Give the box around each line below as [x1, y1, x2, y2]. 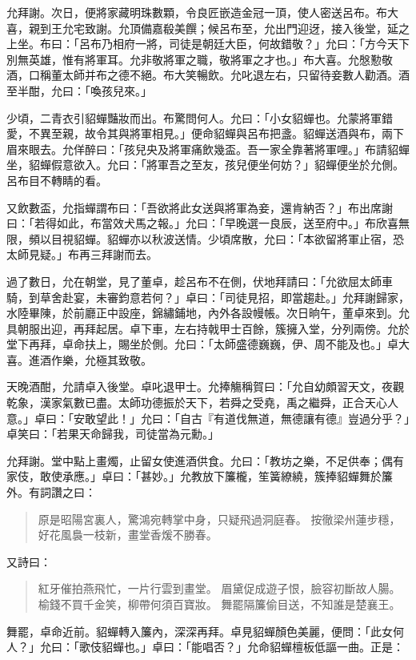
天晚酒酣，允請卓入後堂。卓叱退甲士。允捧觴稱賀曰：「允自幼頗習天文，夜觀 [6, 378, 404, 395]
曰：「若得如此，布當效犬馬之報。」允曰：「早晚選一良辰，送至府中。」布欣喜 [6, 215, 398, 231]
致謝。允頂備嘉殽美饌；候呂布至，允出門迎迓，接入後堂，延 [84, 19, 398, 36]
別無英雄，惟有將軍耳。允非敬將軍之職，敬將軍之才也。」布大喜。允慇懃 [6, 50, 382, 67]
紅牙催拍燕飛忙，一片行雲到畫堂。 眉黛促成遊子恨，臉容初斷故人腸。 [38, 580, 401, 597]
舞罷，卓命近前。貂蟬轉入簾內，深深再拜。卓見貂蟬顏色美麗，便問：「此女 [6, 622, 393, 639]
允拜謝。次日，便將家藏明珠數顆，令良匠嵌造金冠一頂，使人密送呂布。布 [6, 4, 387, 20]
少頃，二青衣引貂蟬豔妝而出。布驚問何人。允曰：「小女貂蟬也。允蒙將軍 [6, 109, 382, 126]
